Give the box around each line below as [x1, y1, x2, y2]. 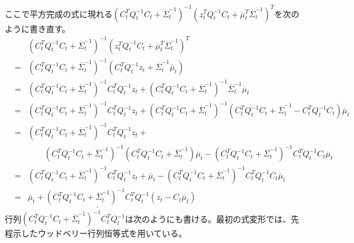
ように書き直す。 [5, 22, 70, 34]
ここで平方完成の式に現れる [5, 7, 112, 20]
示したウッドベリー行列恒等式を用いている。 [12, 227, 187, 239]
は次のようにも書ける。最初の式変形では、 [125, 212, 291, 225]
